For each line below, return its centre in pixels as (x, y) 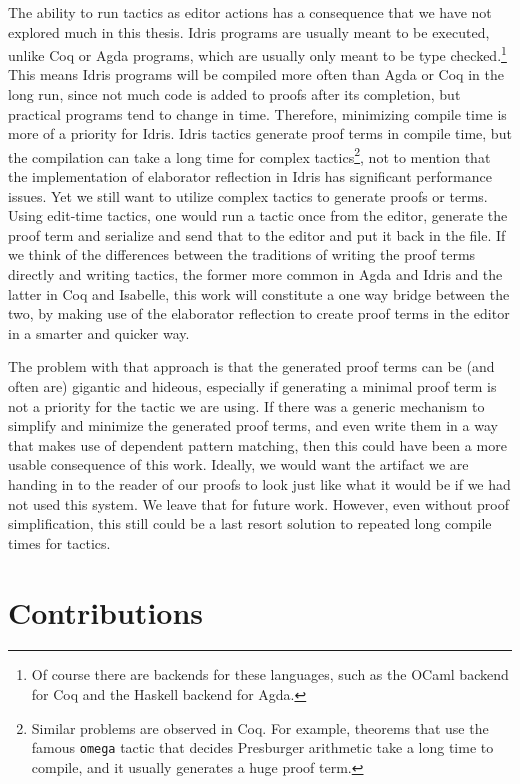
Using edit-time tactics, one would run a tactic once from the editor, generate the (258, 215)
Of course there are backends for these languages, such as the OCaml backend (270, 674)
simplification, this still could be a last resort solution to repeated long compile (250, 523)
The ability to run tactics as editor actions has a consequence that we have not (250, 12)
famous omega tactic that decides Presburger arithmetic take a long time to (262, 747)
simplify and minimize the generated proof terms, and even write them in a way (253, 425)
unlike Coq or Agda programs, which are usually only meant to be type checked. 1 (257, 53)
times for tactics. (59, 542)
